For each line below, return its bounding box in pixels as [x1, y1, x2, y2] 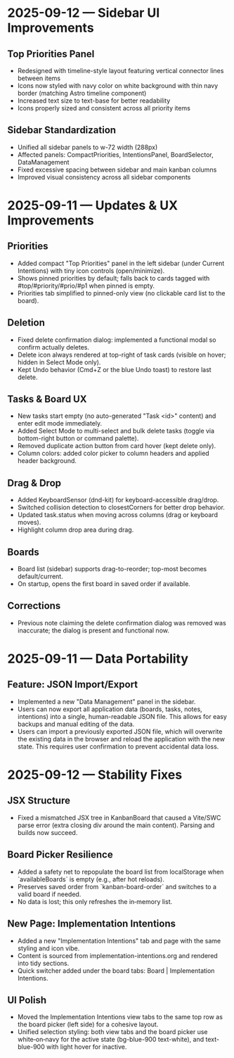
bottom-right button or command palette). [17, 434, 139, 442]
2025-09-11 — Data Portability [7, 651, 188, 667]
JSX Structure [7, 795, 70, 807]
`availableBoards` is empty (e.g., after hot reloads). [17, 874, 165, 884]
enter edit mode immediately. [17, 419, 103, 428]
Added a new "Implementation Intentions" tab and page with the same [17, 936, 221, 945]
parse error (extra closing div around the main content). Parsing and [17, 821, 215, 829]
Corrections [7, 600, 61, 612]
